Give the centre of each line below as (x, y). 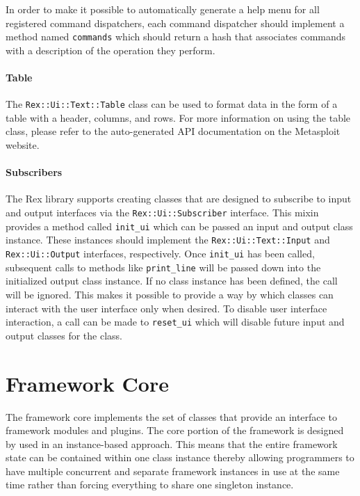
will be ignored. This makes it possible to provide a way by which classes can (170, 294)
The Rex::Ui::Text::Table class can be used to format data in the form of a (172, 104)
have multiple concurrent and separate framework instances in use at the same (173, 471)
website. (23, 145)
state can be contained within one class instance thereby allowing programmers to (180, 457)
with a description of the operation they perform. (111, 50)
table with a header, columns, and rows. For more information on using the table (178, 117)
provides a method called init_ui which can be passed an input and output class (179, 226)
